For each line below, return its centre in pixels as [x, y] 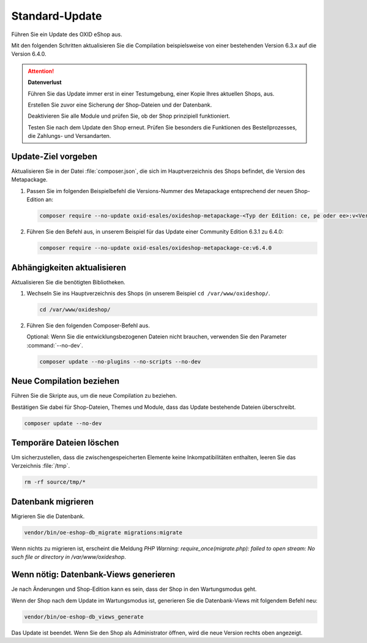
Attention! [41, 71]
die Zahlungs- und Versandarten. [69, 136]
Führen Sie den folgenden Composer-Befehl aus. [88, 325]
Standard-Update [57, 16]
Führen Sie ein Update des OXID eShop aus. [67, 34]
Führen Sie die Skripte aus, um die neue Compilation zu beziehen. [94, 396]
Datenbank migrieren [53, 502]
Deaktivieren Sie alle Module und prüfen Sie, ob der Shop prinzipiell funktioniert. [129, 116]
